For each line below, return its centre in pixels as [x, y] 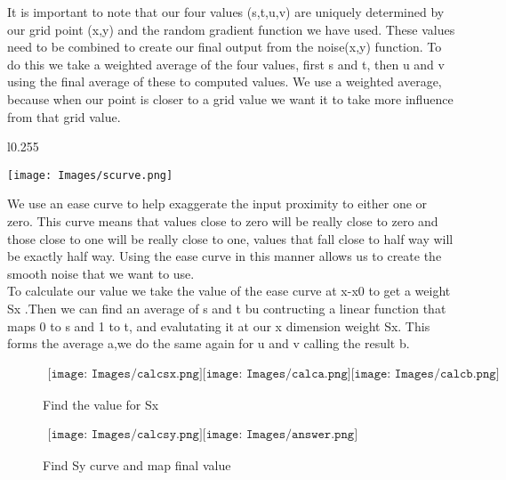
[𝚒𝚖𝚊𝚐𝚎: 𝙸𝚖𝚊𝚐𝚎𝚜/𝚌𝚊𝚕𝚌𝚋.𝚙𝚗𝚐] [425, 374]
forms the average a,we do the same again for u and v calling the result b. [209, 343]
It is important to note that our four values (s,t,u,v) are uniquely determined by [226, 12]
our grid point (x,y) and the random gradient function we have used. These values [231, 29]
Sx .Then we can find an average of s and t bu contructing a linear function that [227, 308]
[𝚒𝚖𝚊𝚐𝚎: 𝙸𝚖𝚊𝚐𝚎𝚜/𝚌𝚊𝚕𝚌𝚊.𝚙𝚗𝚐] [277, 374]
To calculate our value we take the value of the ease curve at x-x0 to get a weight [229, 291]
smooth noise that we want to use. [101, 273]
